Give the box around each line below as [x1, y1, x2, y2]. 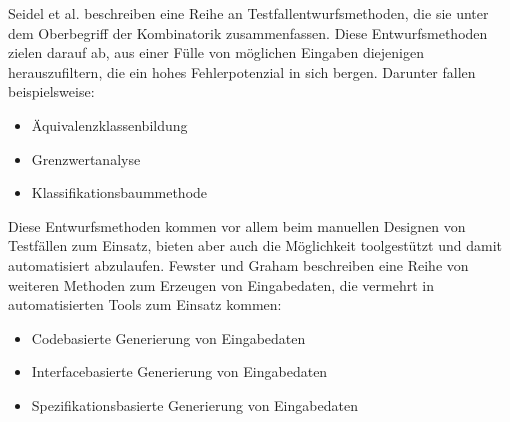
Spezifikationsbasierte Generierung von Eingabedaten [31, 394, 358, 415]
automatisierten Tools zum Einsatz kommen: [8, 294, 282, 315]
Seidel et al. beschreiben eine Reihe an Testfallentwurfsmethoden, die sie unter [8, 3, 489, 23]
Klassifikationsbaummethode [31, 182, 208, 203]
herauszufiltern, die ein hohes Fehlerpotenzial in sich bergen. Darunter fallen [8, 61, 476, 82]
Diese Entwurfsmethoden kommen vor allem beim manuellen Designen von [8, 215, 466, 236]
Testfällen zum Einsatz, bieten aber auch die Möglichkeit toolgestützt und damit [8, 235, 502, 256]
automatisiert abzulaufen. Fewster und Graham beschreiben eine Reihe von [8, 254, 469, 275]
